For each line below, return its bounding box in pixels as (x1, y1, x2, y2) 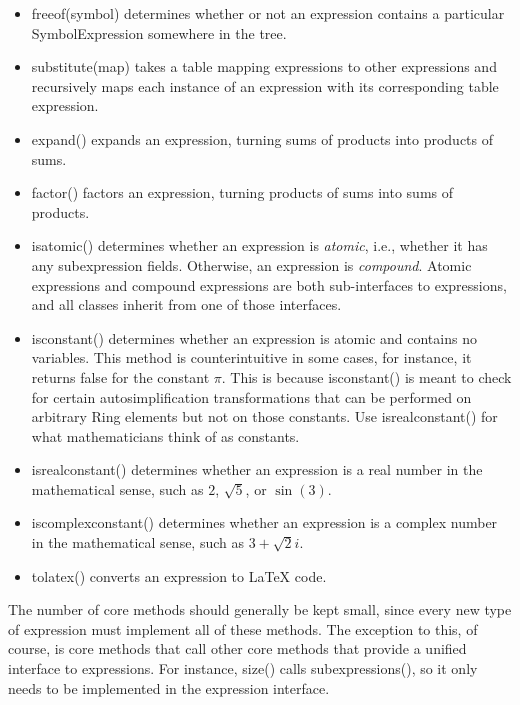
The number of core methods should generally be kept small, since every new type (8, 599, 512, 620)
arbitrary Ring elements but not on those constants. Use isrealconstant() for (31, 406, 498, 427)
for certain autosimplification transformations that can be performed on (31, 386, 472, 407)
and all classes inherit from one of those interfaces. (31, 294, 342, 315)
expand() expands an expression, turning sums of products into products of (31, 128, 494, 149)
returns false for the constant (31, 366, 210, 387)
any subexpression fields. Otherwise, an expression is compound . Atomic (31, 254, 472, 275)
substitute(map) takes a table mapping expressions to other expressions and (31, 56, 497, 77)
